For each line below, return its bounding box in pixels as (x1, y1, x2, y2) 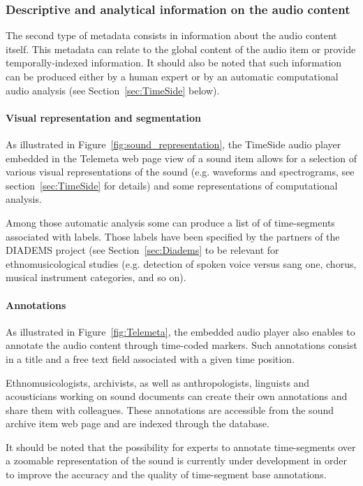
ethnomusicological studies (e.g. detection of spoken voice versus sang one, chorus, (6, 256, 357, 271)
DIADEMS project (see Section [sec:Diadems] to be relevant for (6, 243, 279, 257)
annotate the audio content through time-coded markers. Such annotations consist (6, 338, 357, 352)
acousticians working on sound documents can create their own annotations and (6, 389, 348, 403)
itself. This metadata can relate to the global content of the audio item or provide (6, 41, 356, 56)
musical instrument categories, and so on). (6, 270, 186, 285)
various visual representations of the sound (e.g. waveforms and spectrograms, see (6, 164, 355, 179)
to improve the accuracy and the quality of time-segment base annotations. (6, 467, 327, 482)
